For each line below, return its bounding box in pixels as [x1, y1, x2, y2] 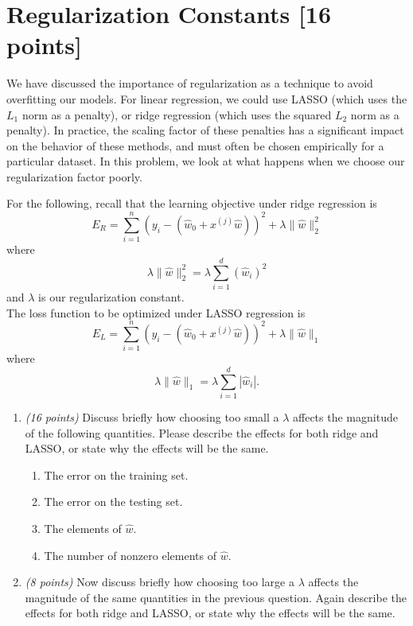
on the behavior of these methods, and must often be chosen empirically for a [6, 137, 384, 154]
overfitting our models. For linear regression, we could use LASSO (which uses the [6, 90, 407, 107]
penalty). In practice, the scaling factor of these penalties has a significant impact [6, 122, 404, 138]
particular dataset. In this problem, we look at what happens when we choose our [6, 153, 405, 169]
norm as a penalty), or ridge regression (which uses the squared [21, 106, 332, 122]
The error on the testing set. [44, 493, 183, 510]
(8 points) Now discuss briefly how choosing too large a [25, 574, 294, 590]
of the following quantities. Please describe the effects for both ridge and [25, 424, 379, 441]
